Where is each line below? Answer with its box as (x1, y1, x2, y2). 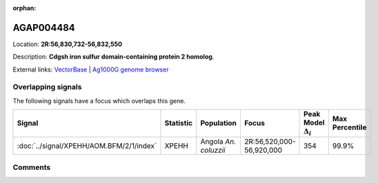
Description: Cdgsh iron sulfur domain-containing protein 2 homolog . (12, 52, 215, 61)
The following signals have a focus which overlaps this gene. (12, 96, 186, 105)
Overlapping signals (12, 83, 82, 92)
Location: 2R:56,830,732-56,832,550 (12, 40, 123, 48)
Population (200, 118, 237, 128)
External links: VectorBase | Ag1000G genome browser (12, 65, 169, 74)
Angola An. (200, 136, 237, 146)
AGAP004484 (12, 21, 75, 34)
